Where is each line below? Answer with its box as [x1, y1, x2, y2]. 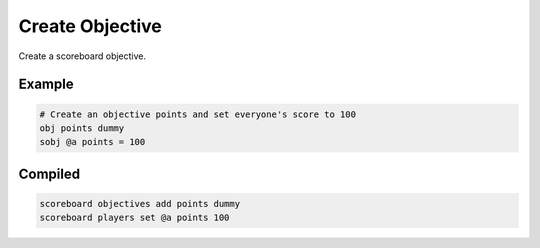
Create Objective [18, 15, 162, 37]
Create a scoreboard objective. [18, 50, 147, 62]
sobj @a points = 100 [39, 136, 146, 148]
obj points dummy [39, 122, 125, 134]
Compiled [18, 165, 80, 182]
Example [18, 76, 74, 93]
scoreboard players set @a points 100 [39, 212, 230, 224]
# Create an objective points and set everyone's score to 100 [39, 108, 357, 120]
